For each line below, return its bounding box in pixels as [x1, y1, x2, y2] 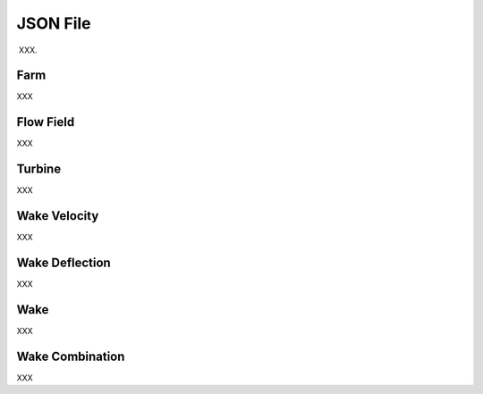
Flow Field [16, 114, 75, 130]
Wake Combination [16, 348, 125, 364]
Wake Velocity [16, 208, 99, 223]
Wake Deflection [16, 255, 111, 270]
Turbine [16, 162, 62, 177]
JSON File [16, 13, 91, 33]
